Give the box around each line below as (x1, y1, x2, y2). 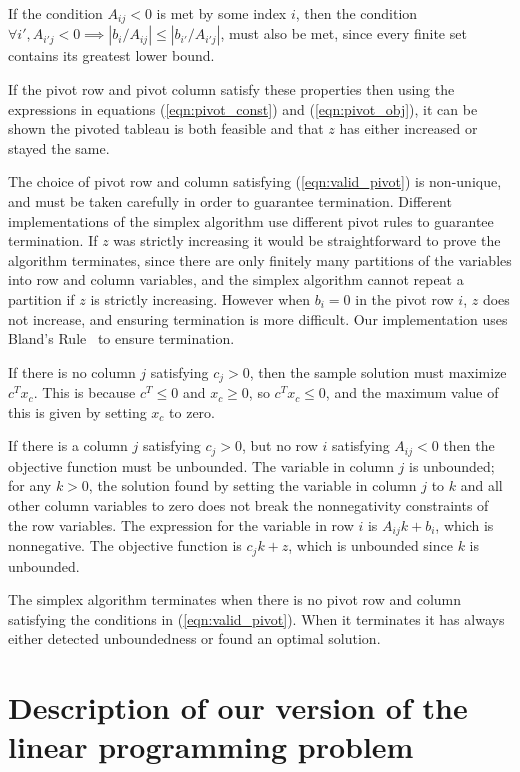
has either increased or (339, 118, 478, 139)
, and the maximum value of (325, 382, 499, 403)
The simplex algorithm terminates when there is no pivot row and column (8, 589, 462, 610)
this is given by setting (8, 401, 147, 422)
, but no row (241, 435, 318, 456)
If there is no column (8, 361, 136, 382)
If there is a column (8, 435, 128, 456)
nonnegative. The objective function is (8, 535, 242, 556)
